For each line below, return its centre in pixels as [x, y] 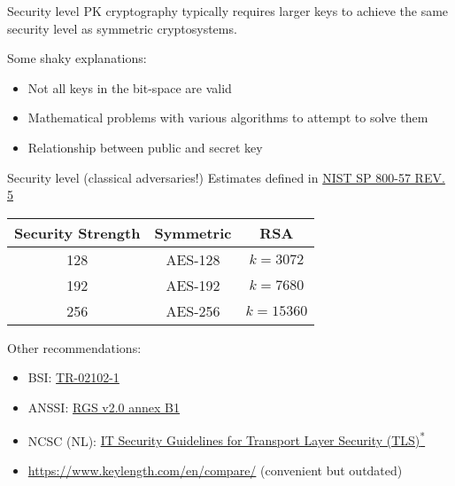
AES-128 [193, 259]
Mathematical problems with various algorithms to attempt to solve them [228, 118]
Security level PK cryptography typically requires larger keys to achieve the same [228, 11]
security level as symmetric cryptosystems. [122, 28]
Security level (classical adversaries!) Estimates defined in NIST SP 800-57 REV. [226, 177]
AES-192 [193, 285]
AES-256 [193, 310]
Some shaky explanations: [77, 58]
